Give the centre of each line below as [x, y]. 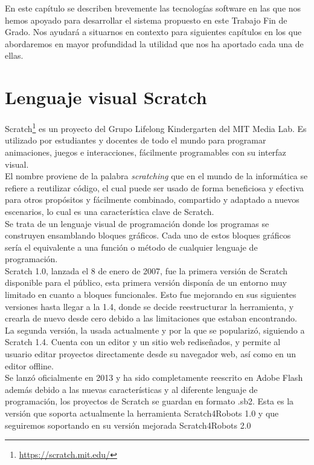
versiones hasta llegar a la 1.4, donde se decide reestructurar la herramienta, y [149, 306]
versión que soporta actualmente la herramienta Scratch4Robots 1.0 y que [142, 413]
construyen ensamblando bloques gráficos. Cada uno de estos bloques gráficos [148, 235]
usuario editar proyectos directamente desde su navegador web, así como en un [150, 354]
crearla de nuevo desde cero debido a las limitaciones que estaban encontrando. [151, 318]
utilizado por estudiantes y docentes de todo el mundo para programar [136, 140]
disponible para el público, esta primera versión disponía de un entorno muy [146, 282]
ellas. [14, 55]
